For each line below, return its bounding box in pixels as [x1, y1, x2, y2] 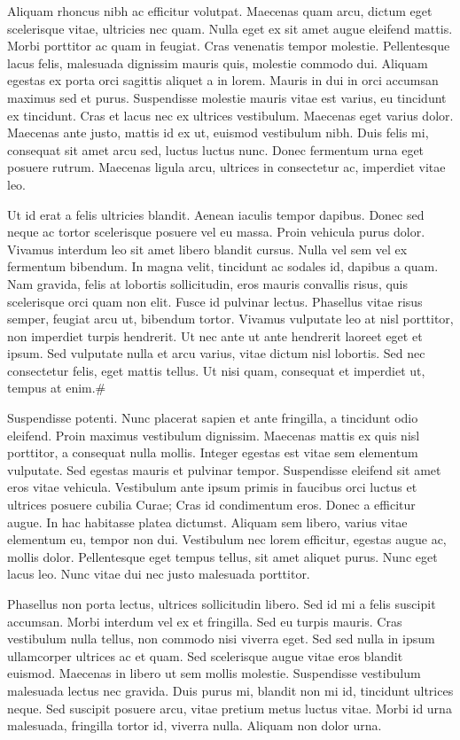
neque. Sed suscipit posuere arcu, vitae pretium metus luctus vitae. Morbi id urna [7, 698, 452, 717]
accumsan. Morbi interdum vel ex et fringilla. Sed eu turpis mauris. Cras [7, 611, 402, 630]
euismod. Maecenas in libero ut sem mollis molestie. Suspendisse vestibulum [7, 664, 421, 682]
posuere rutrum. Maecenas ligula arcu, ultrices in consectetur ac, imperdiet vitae [7, 158, 446, 176]
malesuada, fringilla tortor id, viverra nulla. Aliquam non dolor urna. [7, 716, 382, 735]
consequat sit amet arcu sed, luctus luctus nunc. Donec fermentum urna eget [7, 140, 425, 159]
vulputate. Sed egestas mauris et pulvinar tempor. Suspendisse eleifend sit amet [7, 460, 441, 479]
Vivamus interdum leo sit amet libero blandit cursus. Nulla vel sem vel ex [7, 239, 408, 258]
